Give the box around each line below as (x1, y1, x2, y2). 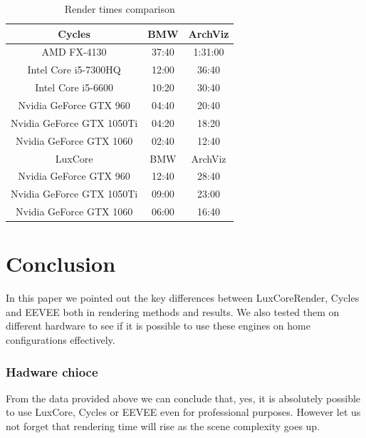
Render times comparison (64, 1, 175, 16)
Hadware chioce (6, 362, 98, 380)
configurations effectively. (6, 332, 115, 347)
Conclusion (6, 249, 116, 278)
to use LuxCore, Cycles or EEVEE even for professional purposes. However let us (6, 404, 361, 419)
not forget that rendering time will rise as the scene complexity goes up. (6, 419, 320, 434)
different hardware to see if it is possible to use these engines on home (6, 318, 310, 333)
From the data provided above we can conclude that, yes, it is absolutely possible (6, 390, 361, 405)
